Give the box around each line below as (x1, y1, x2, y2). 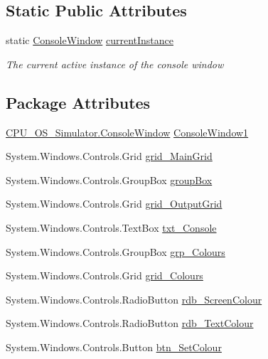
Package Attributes (6, 91, 151, 113)
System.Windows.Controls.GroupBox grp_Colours (6, 244, 225, 259)
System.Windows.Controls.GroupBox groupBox (6, 172, 213, 187)
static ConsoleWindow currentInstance (6, 33, 173, 48)
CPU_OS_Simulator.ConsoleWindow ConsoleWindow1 (6, 124, 249, 139)
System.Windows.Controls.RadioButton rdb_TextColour (6, 316, 254, 331)
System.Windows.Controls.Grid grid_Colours (6, 268, 203, 283)
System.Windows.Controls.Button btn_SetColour (6, 339, 222, 354)
